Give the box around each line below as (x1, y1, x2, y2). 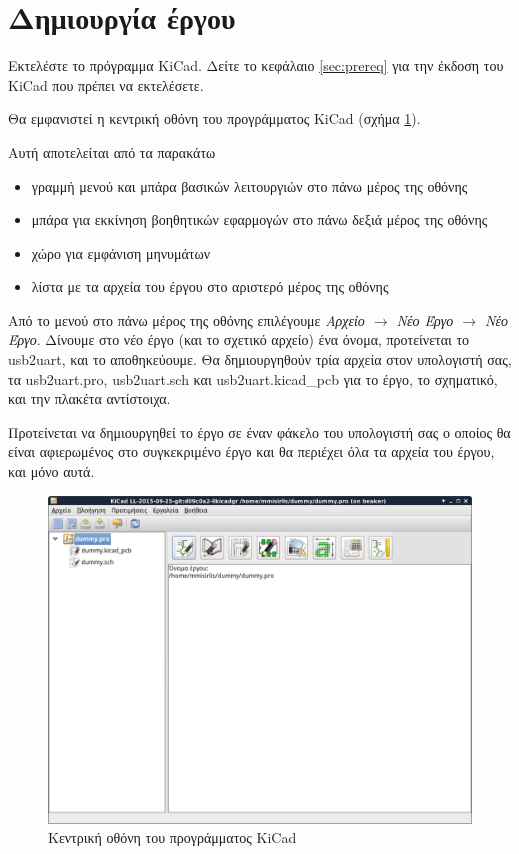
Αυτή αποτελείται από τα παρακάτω (8, 141, 216, 162)
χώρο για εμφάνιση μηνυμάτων (31, 242, 211, 263)
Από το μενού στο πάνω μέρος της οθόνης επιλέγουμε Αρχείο (8, 309, 365, 330)
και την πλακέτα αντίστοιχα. (8, 388, 171, 409)
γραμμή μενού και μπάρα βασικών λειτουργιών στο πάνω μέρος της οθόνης (31, 175, 468, 196)
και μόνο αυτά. (8, 461, 95, 482)
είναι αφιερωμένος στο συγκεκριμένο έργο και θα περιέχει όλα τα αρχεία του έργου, (8, 441, 495, 462)
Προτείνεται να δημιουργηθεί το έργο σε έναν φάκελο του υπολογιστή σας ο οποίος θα (8, 421, 511, 442)
